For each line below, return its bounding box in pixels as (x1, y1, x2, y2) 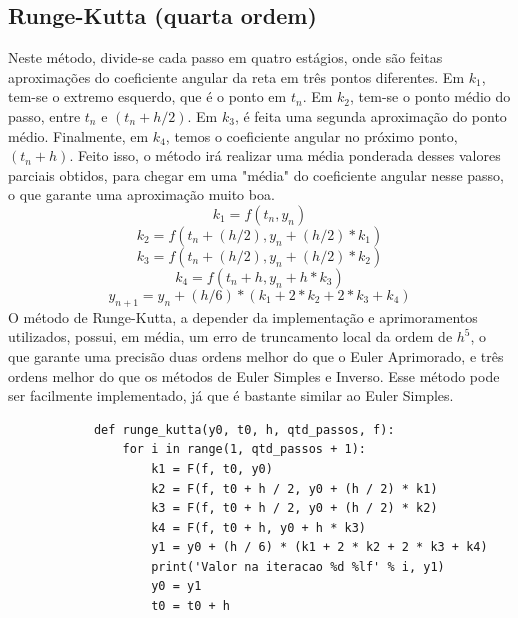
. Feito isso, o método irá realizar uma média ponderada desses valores (69, 145, 501, 166)
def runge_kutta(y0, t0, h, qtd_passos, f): (93, 422, 395, 437)
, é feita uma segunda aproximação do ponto (234, 105, 507, 126)
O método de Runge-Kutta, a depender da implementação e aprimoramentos (8, 306, 478, 327)
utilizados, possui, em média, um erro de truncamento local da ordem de (8, 326, 453, 347)
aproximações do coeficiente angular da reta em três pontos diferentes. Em (8, 66, 465, 87)
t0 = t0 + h (151, 599, 230, 614)
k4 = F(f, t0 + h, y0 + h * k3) (151, 520, 366, 535)
